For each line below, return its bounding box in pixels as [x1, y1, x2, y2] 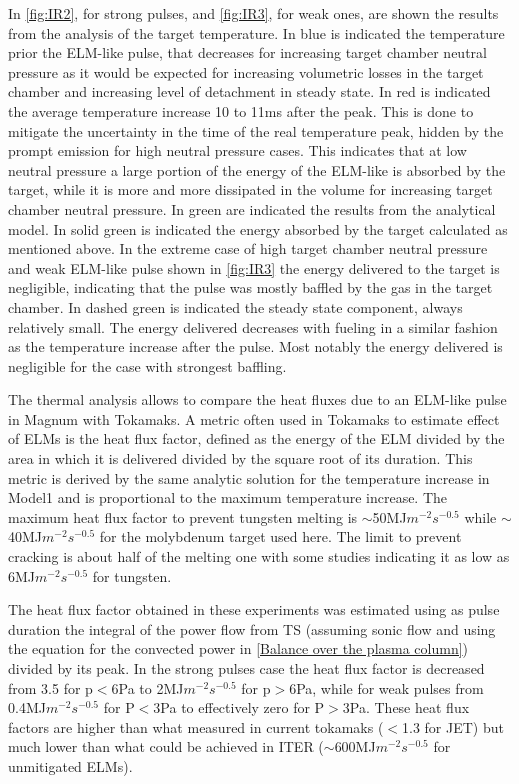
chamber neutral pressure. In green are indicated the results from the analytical [8, 198, 496, 219]
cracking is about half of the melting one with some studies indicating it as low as [8, 546, 510, 567]
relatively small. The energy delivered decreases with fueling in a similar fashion [8, 316, 498, 337]
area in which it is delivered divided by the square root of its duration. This [8, 448, 473, 469]
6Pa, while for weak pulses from [289, 677, 484, 698]
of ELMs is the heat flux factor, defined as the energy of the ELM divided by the [8, 428, 505, 449]
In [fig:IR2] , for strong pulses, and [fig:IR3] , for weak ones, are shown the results [8, 3, 499, 23]
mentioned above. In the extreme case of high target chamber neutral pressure [8, 238, 488, 259]
